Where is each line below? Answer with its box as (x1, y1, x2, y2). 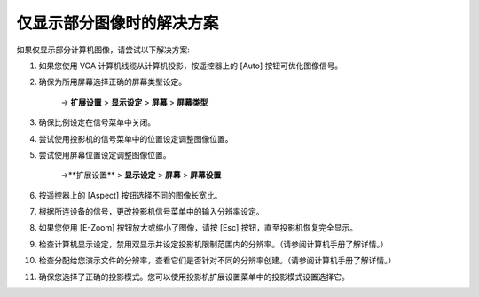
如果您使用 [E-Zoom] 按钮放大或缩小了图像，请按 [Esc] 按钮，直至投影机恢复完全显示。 (38, 223, 358, 233)
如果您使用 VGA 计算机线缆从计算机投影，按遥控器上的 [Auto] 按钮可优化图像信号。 (38, 60, 343, 71)
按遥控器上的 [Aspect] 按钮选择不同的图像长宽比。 (38, 190, 223, 200)
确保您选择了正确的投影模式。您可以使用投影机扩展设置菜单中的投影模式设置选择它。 (38, 271, 349, 282)
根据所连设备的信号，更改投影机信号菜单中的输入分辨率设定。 (38, 207, 264, 217)
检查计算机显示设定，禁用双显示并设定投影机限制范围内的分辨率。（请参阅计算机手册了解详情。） (38, 238, 389, 249)
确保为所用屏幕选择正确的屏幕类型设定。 (38, 76, 186, 88)
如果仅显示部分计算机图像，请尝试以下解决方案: (16, 44, 191, 55)
